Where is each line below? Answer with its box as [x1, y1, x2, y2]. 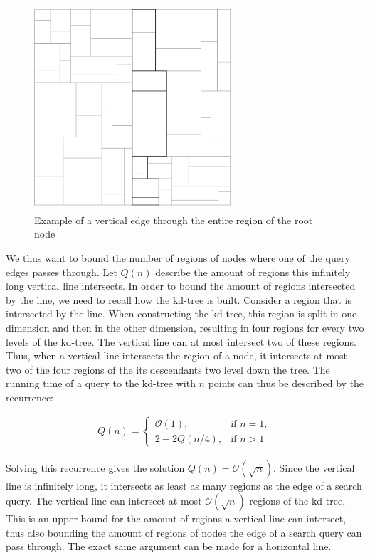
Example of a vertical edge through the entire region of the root [34, 212, 313, 227]
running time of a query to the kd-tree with [6, 376, 196, 391]
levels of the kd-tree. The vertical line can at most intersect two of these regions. [6, 334, 356, 349]
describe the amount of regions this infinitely [155, 264, 351, 279]
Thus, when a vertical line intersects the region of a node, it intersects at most [6, 348, 348, 363]
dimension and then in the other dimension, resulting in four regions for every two [6, 320, 364, 335]
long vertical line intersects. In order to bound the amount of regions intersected [6, 278, 356, 293]
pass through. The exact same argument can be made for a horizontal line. [6, 539, 332, 554]
